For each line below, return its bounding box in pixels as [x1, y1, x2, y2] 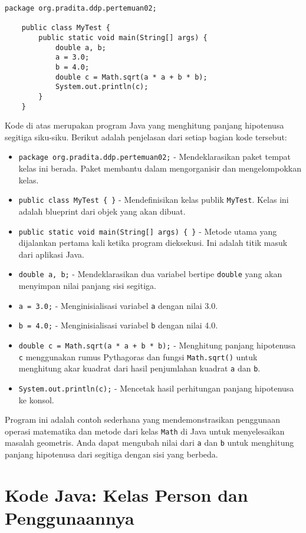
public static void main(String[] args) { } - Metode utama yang [18, 225, 277, 237]
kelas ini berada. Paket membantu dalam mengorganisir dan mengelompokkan [18, 162, 302, 175]
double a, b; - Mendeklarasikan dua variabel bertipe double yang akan [18, 268, 282, 280]
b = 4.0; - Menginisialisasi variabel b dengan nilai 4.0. [18, 319, 218, 331]
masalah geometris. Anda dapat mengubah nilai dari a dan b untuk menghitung [5, 436, 294, 449]
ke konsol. [18, 393, 54, 406]
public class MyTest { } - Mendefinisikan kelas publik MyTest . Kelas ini [18, 193, 289, 206]
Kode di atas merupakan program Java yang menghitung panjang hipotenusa [5, 119, 284, 131]
